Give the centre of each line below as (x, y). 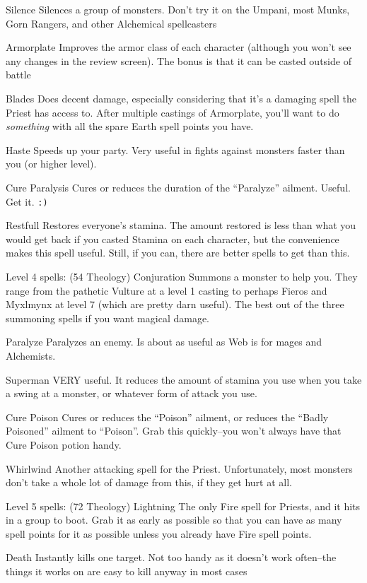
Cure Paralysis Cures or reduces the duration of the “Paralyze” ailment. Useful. (178, 187)
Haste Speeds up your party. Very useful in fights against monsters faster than (175, 149)
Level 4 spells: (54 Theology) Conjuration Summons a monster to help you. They (182, 276)
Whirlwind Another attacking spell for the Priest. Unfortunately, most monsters (179, 468)
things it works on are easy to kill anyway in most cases (127, 571)
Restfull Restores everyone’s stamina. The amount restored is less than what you (181, 225)
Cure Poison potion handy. (64, 444)
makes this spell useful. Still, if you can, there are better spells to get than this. (178, 253)
